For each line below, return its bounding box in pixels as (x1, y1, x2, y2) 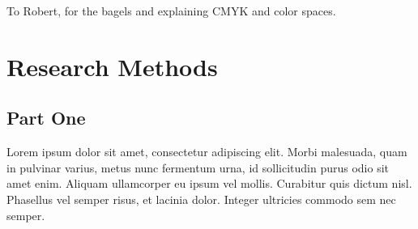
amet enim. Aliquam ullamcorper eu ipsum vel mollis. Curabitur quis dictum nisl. (6, 175, 412, 192)
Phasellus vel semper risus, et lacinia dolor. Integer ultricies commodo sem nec (6, 190, 396, 207)
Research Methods (6, 49, 218, 83)
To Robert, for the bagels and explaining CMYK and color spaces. (6, 2, 336, 19)
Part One (6, 105, 86, 130)
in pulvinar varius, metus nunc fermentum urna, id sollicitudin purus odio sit (6, 159, 389, 176)
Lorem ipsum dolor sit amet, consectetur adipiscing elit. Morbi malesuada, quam (6, 143, 407, 160)
